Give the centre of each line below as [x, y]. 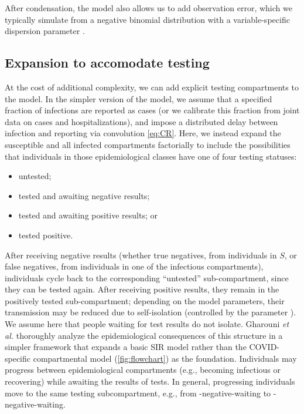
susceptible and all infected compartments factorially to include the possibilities [148, 144]
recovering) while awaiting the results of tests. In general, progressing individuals [150, 381]
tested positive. [46, 235]
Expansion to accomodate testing [107, 63]
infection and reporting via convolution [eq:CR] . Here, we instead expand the [143, 133]
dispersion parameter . [45, 31]
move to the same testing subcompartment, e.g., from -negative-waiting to [138, 393]
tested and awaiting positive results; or [88, 215]
